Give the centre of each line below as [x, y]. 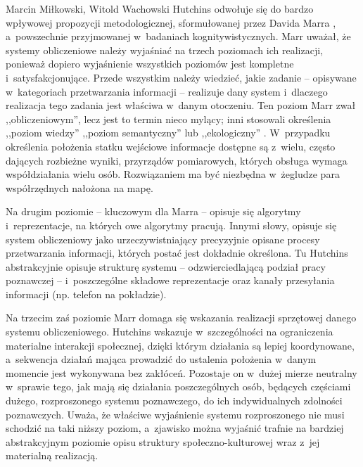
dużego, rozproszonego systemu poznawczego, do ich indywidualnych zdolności [174, 401]
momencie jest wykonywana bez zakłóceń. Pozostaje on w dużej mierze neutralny [181, 372]
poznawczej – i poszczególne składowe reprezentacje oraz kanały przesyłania [170, 280]
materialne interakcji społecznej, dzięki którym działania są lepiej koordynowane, [180, 345]
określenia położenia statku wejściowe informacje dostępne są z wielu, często [171, 146]
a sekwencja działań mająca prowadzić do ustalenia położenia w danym [161, 359]
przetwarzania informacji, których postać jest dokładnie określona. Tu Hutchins [177, 253]
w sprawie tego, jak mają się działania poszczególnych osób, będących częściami [178, 386]
